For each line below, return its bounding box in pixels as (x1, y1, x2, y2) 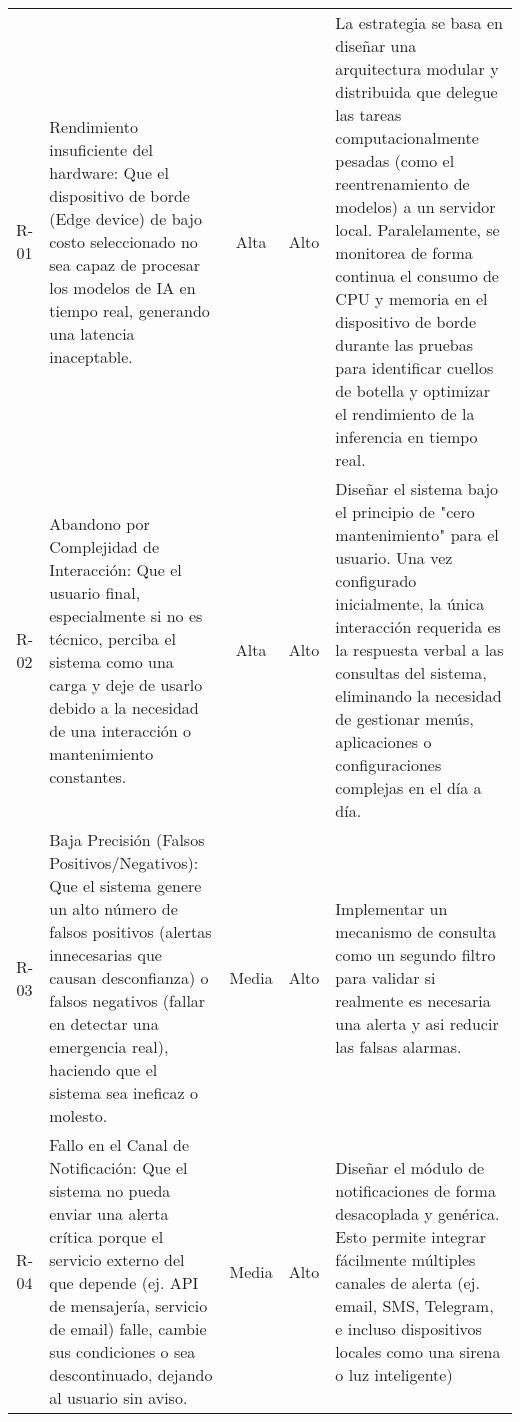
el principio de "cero (335, 500, 475, 523)
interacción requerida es (335, 615, 501, 638)
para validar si (335, 966, 436, 989)
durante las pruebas (335, 333, 473, 356)
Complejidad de (49, 534, 160, 558)
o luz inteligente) (335, 1363, 453, 1386)
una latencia (49, 321, 135, 345)
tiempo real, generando (49, 298, 210, 322)
